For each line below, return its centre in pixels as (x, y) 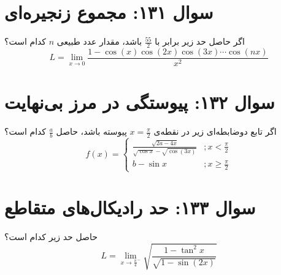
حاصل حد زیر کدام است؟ (51, 237)
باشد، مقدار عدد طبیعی (99, 41)
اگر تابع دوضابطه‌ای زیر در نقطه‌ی (215, 131)
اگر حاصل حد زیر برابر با (200, 41)
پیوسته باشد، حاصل (91, 131)
